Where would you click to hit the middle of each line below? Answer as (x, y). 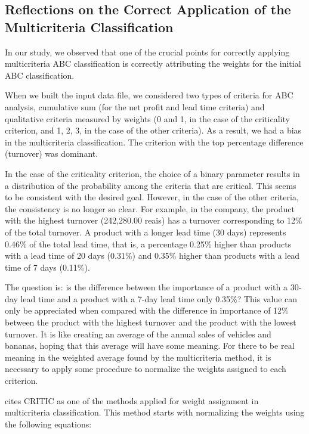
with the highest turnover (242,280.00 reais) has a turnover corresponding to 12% (154, 220)
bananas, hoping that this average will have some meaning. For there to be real (150, 345)
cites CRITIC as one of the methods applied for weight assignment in (132, 400)
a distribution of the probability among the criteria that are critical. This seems (151, 185)
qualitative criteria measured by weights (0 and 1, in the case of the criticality (147, 118)
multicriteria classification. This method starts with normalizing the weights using (155, 412)
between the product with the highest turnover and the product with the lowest (151, 322)
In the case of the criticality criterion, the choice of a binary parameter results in (152, 173)
